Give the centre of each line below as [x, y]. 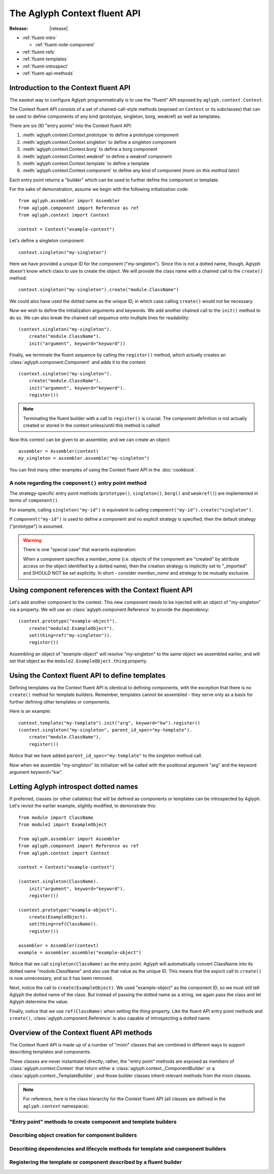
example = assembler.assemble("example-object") [80, 953]
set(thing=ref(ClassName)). [64, 924]
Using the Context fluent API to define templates [88, 675]
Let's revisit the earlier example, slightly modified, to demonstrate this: [83, 806]
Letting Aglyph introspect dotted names [74, 787]
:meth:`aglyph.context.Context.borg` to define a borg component [90, 149]
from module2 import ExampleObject [63, 825]
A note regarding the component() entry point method [78, 483]
